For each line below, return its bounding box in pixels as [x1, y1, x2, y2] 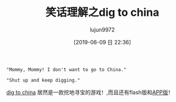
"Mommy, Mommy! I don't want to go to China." [6, 66, 127, 73]
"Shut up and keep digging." [6, 77, 80, 83]
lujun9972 [90, 25, 115, 33]
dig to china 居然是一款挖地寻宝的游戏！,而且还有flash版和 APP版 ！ [6, 89, 174, 96]
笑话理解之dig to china [45, 5, 160, 19]
